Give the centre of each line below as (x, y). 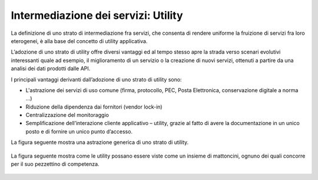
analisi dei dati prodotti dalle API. (51, 68)
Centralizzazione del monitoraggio (67, 115)
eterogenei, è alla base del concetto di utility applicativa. (79, 41)
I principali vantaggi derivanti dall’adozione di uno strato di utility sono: (96, 79)
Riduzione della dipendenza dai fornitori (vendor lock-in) (94, 107)
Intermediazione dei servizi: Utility (97, 15)
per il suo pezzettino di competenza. (55, 164)
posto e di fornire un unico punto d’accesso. (79, 131)
